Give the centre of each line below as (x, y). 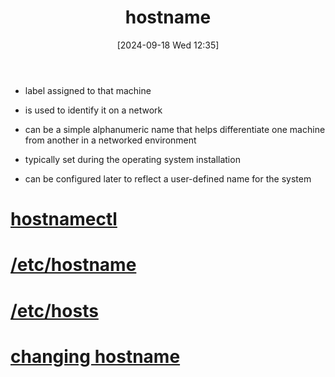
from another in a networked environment (110, 140)
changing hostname (95, 356)
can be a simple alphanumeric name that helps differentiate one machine (175, 129)
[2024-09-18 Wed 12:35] (168, 45)
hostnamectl (64, 219)
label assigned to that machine (88, 90)
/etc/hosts (54, 310)
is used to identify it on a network (93, 110)
